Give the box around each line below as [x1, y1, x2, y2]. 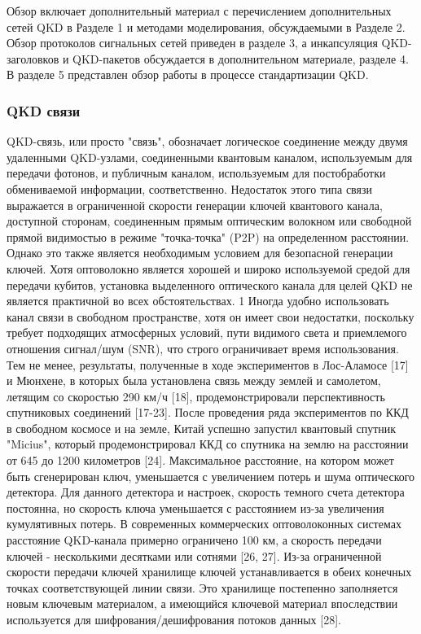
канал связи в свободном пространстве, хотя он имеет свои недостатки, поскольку [7, 308, 414, 325]
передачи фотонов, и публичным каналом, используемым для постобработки [7, 164, 386, 181]
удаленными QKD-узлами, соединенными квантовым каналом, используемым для [7, 148, 413, 165]
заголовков [7, 50, 59, 67]
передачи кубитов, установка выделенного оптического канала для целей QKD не [7, 276, 413, 293]
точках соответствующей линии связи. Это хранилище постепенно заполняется [7, 579, 398, 596]
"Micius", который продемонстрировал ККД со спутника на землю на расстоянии [7, 435, 409, 453]
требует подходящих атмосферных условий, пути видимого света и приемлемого [7, 324, 407, 341]
